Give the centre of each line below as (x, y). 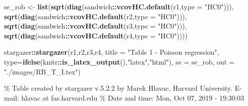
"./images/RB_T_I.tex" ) (42, 71)
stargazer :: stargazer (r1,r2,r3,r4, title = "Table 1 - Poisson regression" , (112, 52)
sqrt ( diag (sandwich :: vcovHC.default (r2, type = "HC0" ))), (95, 16)
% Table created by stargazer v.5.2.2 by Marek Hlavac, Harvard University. (118, 88)
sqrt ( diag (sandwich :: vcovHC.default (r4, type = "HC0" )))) (96, 35)
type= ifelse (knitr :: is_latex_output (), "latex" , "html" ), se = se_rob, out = (119, 61)
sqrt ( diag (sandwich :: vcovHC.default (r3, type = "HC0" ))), (95, 26)
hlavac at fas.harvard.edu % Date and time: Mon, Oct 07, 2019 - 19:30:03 (133, 97)
